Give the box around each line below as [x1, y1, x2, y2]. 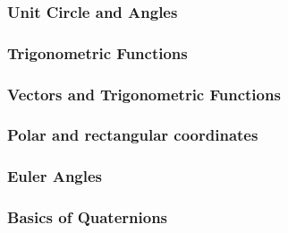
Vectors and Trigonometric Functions [7, 82, 281, 105]
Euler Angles [7, 165, 103, 187]
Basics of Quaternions [7, 206, 168, 229]
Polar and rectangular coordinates [7, 124, 258, 146]
